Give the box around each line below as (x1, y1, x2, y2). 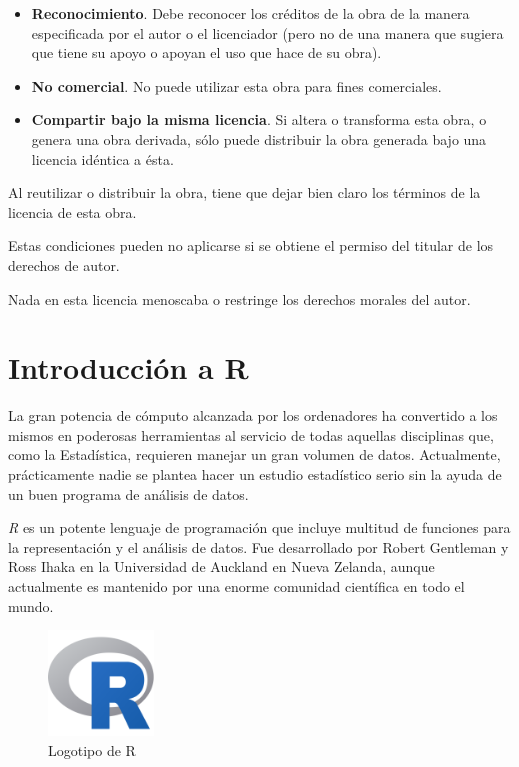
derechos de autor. (8, 254, 120, 275)
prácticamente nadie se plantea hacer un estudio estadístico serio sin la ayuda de (8, 464, 502, 485)
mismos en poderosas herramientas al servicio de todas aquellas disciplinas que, (8, 424, 494, 445)
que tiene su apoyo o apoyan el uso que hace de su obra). (31, 42, 382, 63)
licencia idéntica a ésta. (31, 148, 174, 169)
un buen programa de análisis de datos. (8, 483, 249, 504)
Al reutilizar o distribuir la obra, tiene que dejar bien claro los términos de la (8, 182, 481, 203)
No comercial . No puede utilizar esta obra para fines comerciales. (31, 75, 442, 96)
